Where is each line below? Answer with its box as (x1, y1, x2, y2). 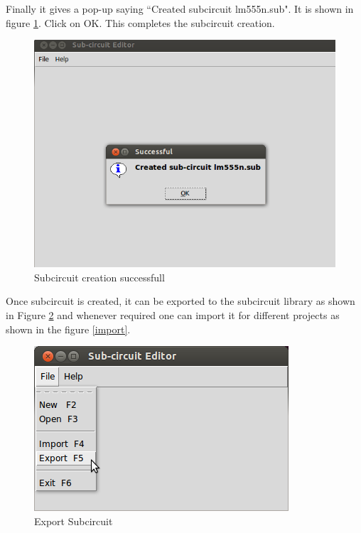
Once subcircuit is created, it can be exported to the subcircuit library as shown (6, 294, 355, 308)
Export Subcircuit (34, 513, 113, 528)
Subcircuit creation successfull (34, 269, 165, 284)
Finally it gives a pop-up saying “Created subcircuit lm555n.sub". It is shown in (6, 1, 354, 16)
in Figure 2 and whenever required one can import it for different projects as (6, 308, 340, 323)
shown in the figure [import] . (6, 321, 131, 336)
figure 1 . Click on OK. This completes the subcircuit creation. (6, 15, 275, 30)
